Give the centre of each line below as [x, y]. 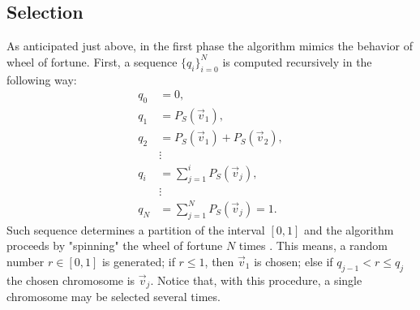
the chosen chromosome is [71, 280]
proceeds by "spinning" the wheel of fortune [115, 245]
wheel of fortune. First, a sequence [92, 61]
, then [219, 261]
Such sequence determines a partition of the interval [136, 229]
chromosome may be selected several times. [114, 297]
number [26, 261]
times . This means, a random [313, 245]
